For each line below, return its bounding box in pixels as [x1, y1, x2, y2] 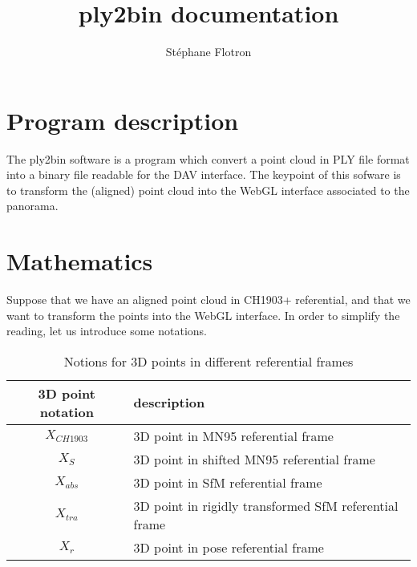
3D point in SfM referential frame [133, 472, 322, 492]
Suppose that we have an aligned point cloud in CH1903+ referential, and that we [6, 291, 411, 308]
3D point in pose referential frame [133, 537, 324, 557]
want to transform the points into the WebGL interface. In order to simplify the [6, 306, 400, 323]
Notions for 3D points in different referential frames [63, 351, 354, 371]
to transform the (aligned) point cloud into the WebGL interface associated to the [6, 181, 410, 198]
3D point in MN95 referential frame [133, 426, 334, 445]
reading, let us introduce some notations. [6, 322, 207, 339]
